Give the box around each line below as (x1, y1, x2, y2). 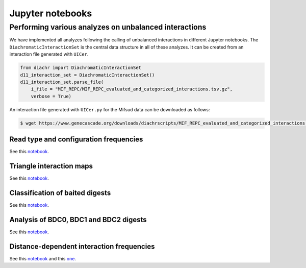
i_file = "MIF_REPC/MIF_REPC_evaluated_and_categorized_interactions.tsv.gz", (31, 86, 233, 92)
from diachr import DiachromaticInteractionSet (20, 65, 141, 71)
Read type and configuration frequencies (9, 135, 143, 144)
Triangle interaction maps (9, 162, 93, 170)
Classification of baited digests (9, 188, 111, 197)
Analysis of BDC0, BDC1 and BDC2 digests (9, 215, 147, 224)
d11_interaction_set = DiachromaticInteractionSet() (20, 72, 155, 78)
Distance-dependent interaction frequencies (9, 242, 155, 251)
